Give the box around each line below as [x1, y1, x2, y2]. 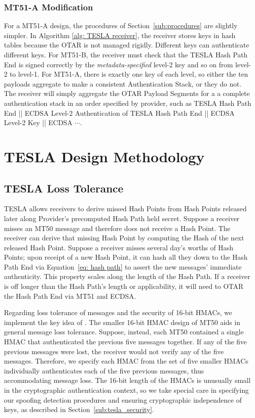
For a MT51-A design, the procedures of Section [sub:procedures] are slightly [4, 20, 238, 31]
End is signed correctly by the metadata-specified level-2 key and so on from [4, 59, 233, 69]
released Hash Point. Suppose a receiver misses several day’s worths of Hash [4, 242, 234, 252]
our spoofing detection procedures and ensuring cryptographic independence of [4, 394, 242, 405]
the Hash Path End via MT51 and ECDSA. [4, 290, 136, 301]
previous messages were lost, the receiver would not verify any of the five [4, 346, 224, 356]
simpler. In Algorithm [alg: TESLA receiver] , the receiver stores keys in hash [4, 30, 236, 40]
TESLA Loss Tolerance [4, 180, 124, 195]
